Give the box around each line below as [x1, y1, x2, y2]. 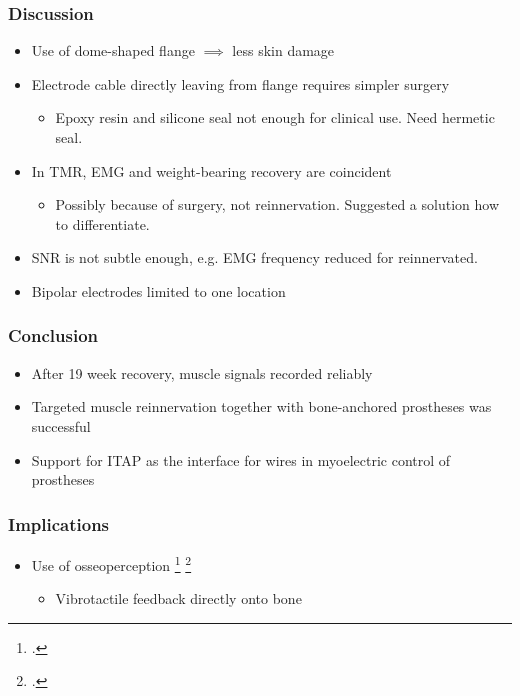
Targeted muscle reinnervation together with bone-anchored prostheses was [31, 396, 492, 417]
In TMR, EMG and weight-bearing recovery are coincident [31, 160, 392, 181]
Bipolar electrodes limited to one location [31, 280, 286, 301]
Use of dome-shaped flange [31, 40, 195, 61]
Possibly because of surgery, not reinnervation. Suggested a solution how [55, 194, 499, 215]
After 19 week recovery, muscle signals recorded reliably [31, 362, 373, 383]
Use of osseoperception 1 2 [31, 551, 192, 575]
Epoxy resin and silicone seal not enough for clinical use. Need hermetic [55, 107, 495, 128]
